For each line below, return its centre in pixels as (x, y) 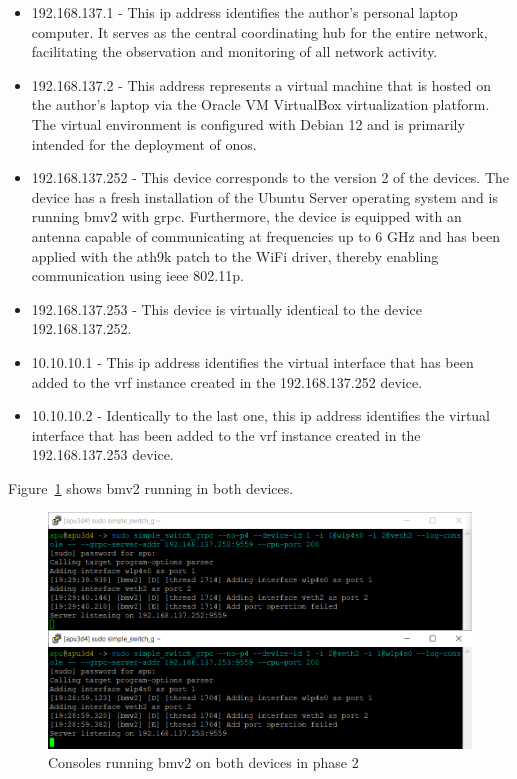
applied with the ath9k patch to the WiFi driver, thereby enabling (235, 255)
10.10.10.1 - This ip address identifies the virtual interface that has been (252, 361)
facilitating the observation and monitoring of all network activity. (234, 51)
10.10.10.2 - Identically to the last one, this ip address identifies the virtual (261, 415)
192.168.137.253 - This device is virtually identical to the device (227, 308)
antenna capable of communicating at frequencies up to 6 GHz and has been (265, 235)
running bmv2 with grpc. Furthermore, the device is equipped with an (246, 216)
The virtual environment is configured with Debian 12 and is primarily (248, 123)
